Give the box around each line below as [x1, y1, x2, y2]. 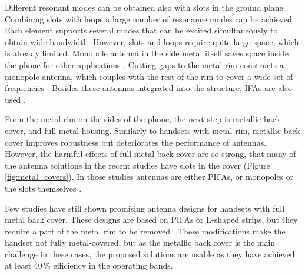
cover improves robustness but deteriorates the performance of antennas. [5, 136, 267, 148]
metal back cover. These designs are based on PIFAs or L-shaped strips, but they [5, 213, 298, 226]
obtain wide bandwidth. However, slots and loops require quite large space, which [5, 35, 299, 48]
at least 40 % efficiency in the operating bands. [5, 259, 173, 271]
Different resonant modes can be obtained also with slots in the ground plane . [5, 1, 289, 13]
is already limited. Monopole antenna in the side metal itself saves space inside [5, 47, 289, 59]
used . [5, 93, 26, 105]
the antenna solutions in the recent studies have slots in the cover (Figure [5, 159, 270, 171]
